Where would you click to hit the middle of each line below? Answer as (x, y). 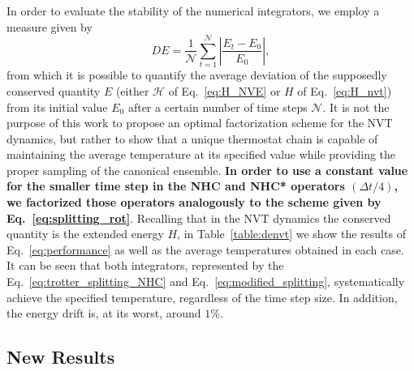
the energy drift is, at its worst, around (104, 313)
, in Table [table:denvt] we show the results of (291, 234)
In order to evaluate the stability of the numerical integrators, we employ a (193, 11)
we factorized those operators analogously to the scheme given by (194, 202)
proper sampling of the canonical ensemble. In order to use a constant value (207, 170)
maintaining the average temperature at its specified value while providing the (201, 154)
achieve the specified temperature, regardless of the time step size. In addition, (202, 297)
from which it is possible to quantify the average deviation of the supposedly (197, 75)
